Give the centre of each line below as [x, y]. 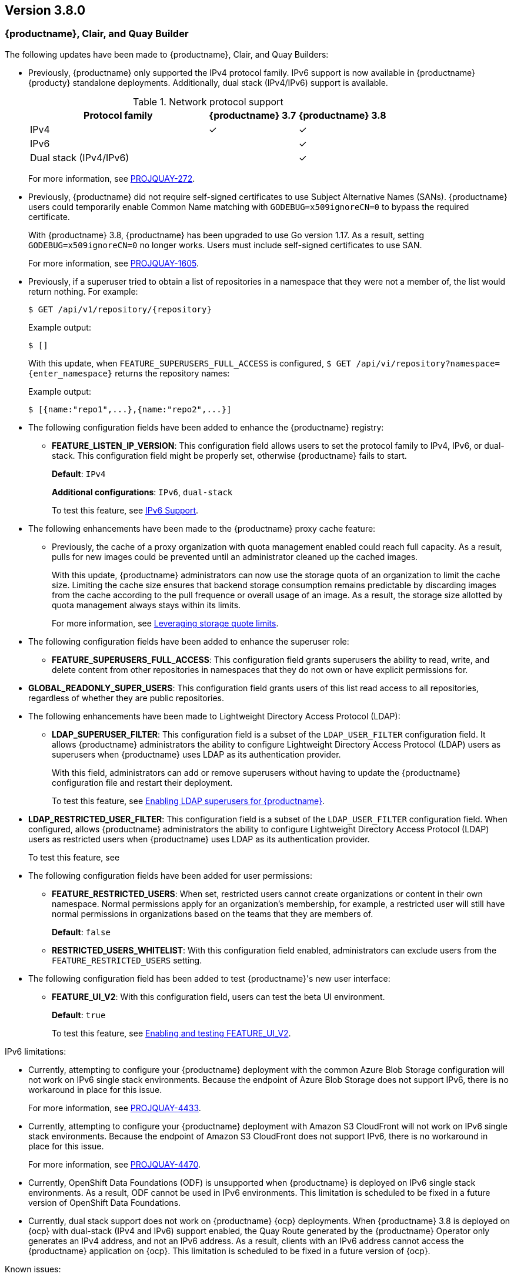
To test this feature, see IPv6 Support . [125, 510]
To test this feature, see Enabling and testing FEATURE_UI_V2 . [171, 1033]
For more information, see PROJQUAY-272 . [112, 178]
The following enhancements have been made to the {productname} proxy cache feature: [202, 528]
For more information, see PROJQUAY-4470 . [115, 1164]
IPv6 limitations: [36, 1051]
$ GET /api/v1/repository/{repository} [120, 309]
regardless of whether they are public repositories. [126, 698]
